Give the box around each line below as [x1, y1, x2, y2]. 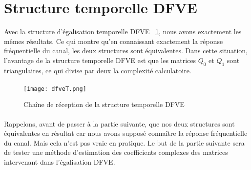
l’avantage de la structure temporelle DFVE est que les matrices [4, 55, 196, 65]
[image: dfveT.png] [23, 85, 86, 92]
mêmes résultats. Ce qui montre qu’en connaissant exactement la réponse [4, 36, 223, 46]
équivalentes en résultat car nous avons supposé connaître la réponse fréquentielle [4, 128, 248, 138]
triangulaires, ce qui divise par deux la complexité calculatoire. [4, 65, 191, 75]
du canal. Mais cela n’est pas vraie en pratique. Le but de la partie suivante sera [4, 137, 245, 148]
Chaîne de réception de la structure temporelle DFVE [23, 99, 185, 109]
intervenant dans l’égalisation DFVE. [4, 156, 115, 167]
